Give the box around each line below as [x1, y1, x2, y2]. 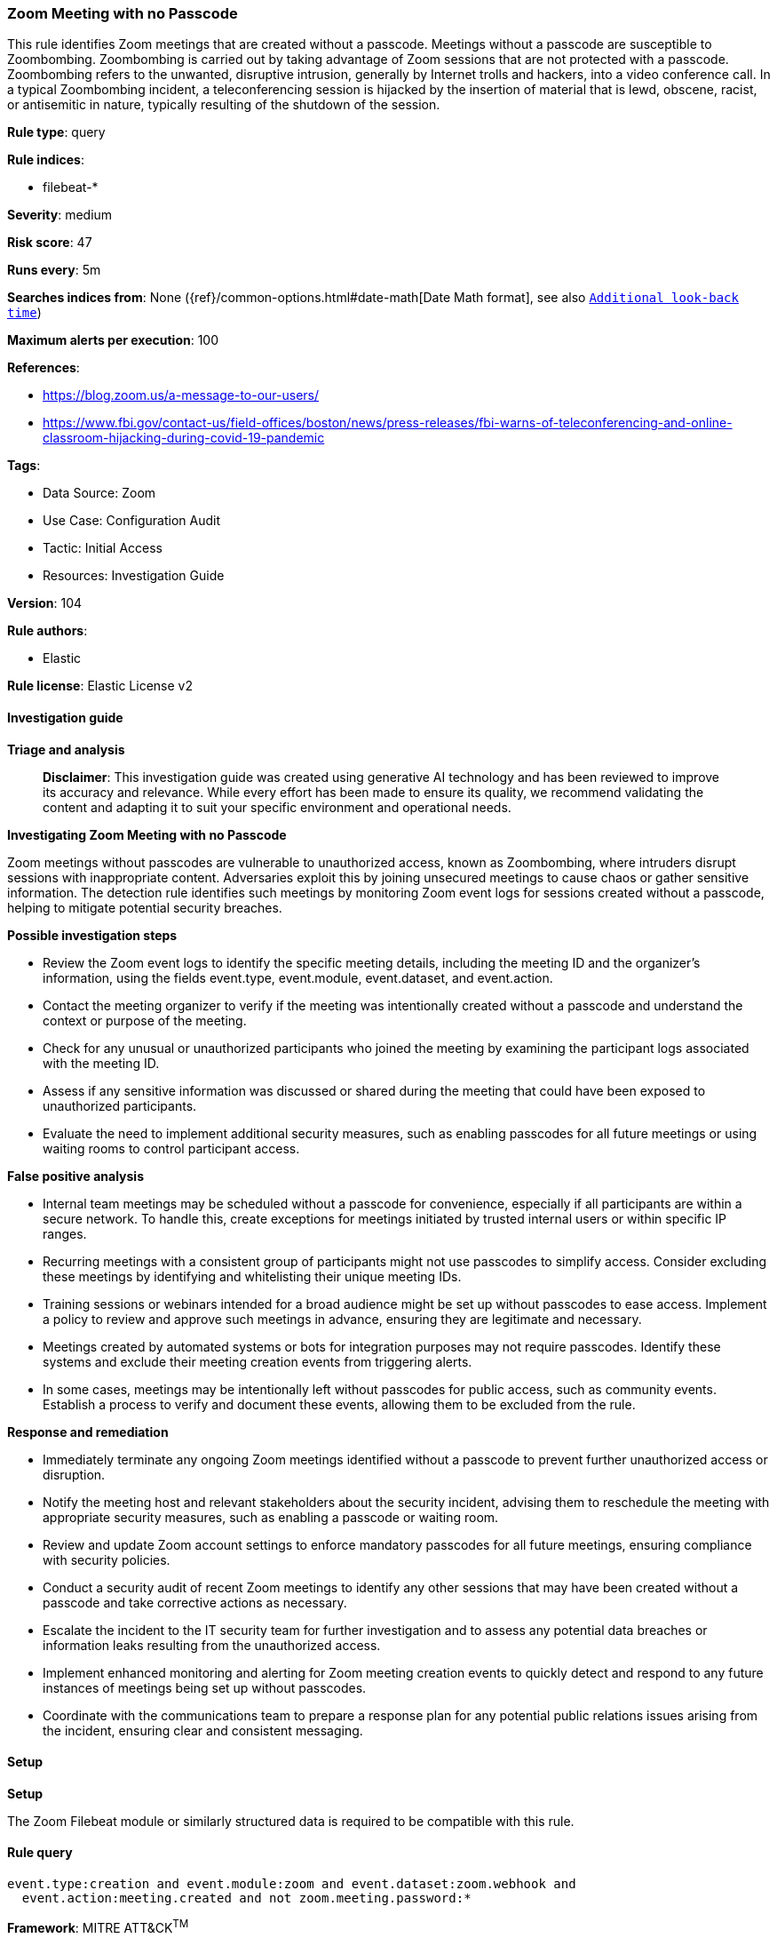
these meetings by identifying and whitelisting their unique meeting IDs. [43, 1268, 462, 1284]
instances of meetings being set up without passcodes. [43, 1679, 367, 1695]
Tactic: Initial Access [43, 540, 163, 556]
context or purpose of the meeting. [43, 1012, 247, 1028]
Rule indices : [7, 152, 84, 168]
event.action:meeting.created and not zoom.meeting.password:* [21, 1891, 472, 1906]
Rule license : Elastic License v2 [7, 678, 193, 694]
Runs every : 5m [7, 262, 101, 278]
